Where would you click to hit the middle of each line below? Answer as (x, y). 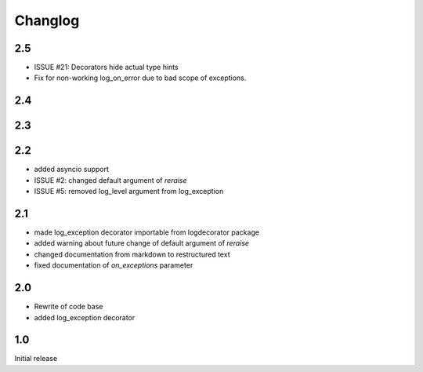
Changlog (47, 20)
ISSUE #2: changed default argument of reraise (110, 180)
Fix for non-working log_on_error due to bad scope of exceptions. (140, 78)
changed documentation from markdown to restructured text (132, 254)
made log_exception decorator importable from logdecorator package (147, 232)
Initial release (36, 359)
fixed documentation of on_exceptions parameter (114, 265)
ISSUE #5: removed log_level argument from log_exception (129, 191)
